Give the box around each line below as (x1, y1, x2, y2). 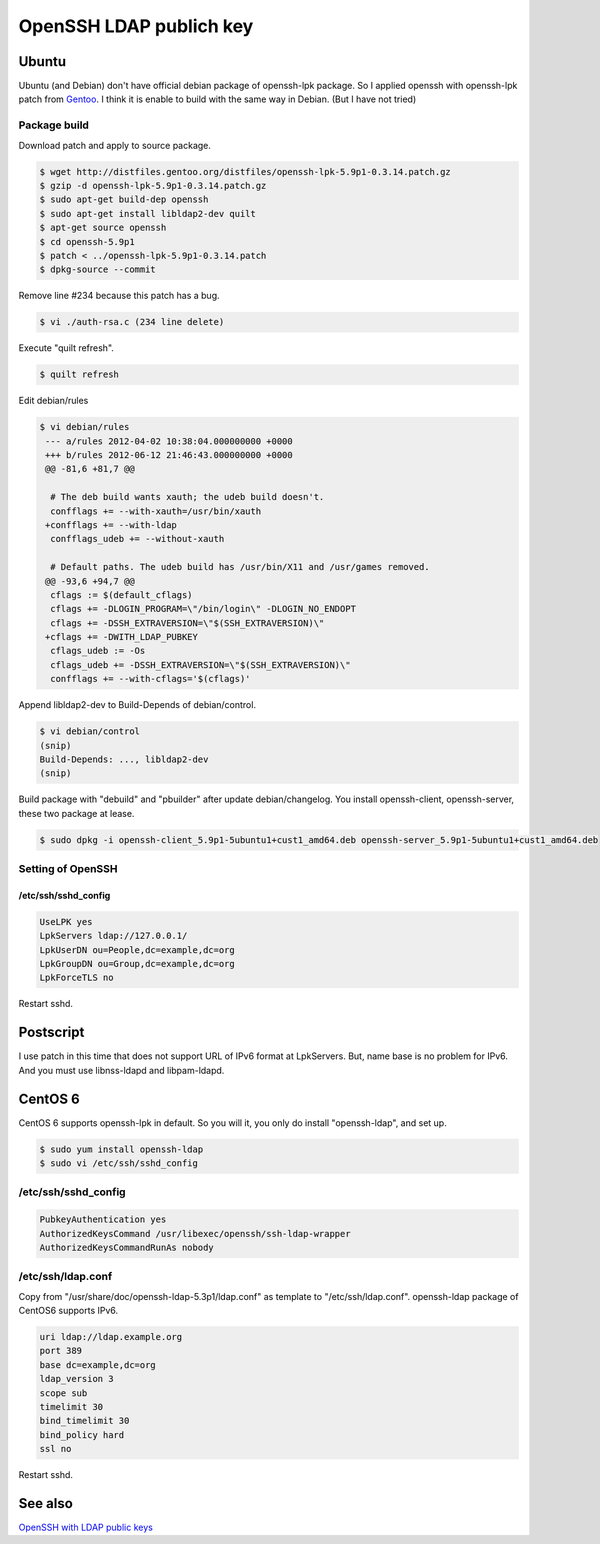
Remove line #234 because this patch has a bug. (18, 290, 220, 302)
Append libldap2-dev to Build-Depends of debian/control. (18, 699, 257, 711)
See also (18, 1495, 74, 1512)
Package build (18, 118, 90, 132)
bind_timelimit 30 (39, 1415, 130, 1427)
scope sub (39, 1387, 88, 1399)
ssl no (39, 1443, 72, 1455)
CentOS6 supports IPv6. (18, 1305, 119, 1317)
